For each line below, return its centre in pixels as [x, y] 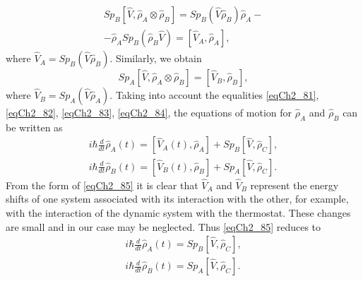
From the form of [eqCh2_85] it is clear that [102, 185]
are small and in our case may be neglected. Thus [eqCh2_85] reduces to [163, 226]
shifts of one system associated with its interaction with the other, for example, [177, 199]
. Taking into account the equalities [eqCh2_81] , [214, 95]
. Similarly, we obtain [156, 58]
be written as [34, 127]
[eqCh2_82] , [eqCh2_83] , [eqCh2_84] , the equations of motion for [149, 113]
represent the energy [294, 185]
